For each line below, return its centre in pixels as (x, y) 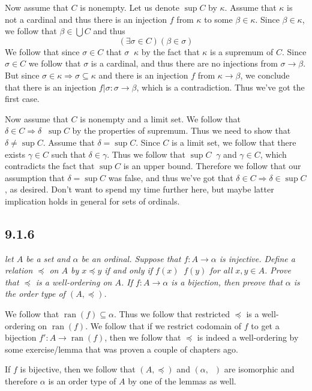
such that (68, 154)
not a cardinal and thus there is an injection (86, 19)
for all (221, 270)
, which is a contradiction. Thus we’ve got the (220, 87)
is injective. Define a (257, 258)
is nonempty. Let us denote (130, 7)
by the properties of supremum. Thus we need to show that (181, 130)
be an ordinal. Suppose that (131, 258)
